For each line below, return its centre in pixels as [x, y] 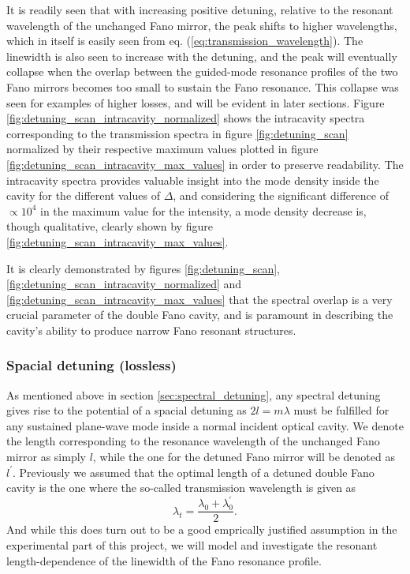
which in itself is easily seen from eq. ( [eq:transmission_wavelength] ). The [185, 41]
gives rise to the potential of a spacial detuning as [127, 410]
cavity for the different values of [83, 195]
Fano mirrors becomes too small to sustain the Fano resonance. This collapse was [203, 86]
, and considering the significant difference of [281, 195]
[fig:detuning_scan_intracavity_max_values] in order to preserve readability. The [205, 164]
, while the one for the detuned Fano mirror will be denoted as [244, 457]
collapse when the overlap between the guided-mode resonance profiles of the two [202, 71]
